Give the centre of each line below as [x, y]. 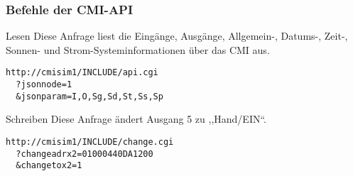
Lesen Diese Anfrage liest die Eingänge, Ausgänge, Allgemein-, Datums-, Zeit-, [177, 36]
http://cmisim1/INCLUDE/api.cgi [82, 73]
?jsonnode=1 [44, 85]
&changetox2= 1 [49, 166]
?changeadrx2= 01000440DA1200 [85, 154]
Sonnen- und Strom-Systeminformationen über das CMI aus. [138, 49]
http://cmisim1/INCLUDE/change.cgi [90, 142]
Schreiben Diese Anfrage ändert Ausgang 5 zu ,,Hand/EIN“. [136, 119]
